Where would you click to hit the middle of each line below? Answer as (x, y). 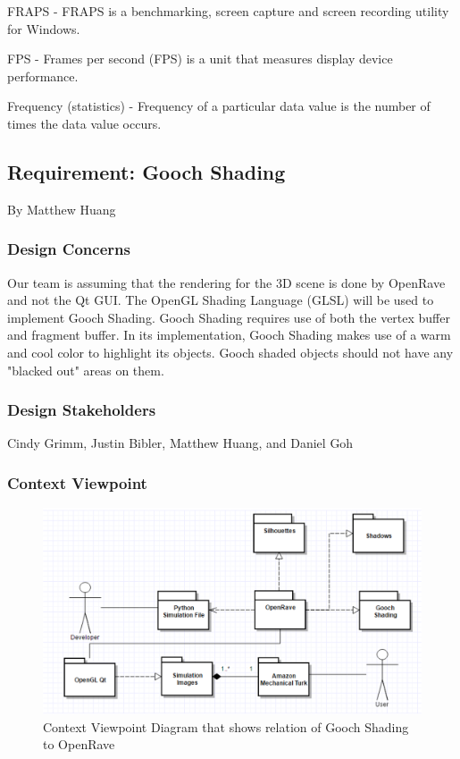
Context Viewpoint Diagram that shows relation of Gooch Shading (226, 726)
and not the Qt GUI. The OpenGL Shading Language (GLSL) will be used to (221, 300)
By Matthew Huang (62, 209)
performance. (43, 76)
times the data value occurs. (84, 123)
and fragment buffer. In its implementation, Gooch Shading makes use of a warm (229, 335)
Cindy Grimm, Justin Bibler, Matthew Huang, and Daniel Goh (180, 443)
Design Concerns (69, 249)
